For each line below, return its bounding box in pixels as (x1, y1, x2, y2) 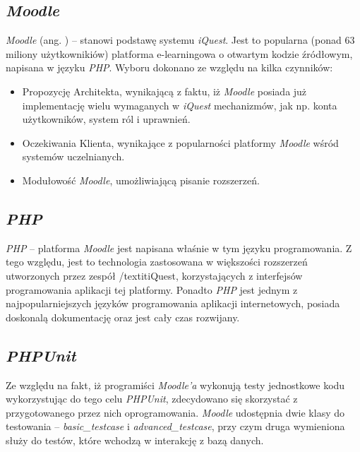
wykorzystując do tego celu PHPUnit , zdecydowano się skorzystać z (6, 391, 298, 406)
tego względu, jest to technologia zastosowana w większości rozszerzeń (6, 254, 308, 269)
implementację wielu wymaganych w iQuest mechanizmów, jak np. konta (22, 97, 337, 112)
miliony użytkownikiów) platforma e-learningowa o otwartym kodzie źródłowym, (6, 46, 353, 61)
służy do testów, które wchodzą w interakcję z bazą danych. (6, 432, 264, 447)
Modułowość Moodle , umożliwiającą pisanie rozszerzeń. (22, 172, 260, 187)
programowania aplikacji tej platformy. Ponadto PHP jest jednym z (6, 282, 298, 297)
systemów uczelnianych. (22, 149, 125, 164)
